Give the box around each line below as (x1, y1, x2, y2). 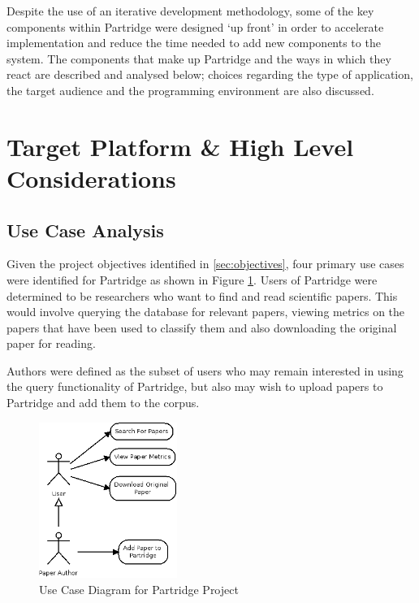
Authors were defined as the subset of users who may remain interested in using (6, 362, 404, 379)
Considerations (6, 161, 176, 194)
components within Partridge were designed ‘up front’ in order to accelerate (6, 18, 384, 35)
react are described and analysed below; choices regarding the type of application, (6, 66, 413, 83)
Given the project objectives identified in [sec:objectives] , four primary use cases (6, 255, 404, 272)
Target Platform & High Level (6, 129, 354, 163)
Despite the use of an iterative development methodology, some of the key (6, 2, 374, 19)
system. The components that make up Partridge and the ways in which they (6, 50, 391, 67)
